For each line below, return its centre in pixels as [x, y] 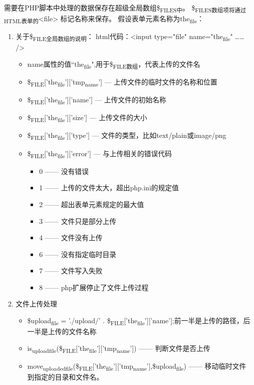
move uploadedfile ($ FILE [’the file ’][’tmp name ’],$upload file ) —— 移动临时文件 [137, 366]
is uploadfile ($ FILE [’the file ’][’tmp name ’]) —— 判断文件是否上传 [119, 348]
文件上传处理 [36, 304]
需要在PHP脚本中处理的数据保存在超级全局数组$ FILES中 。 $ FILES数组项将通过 [125, 8]
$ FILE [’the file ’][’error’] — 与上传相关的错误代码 [100, 154]
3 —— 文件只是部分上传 [78, 221]
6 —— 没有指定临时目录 [78, 254]
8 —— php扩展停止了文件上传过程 [94, 287]
